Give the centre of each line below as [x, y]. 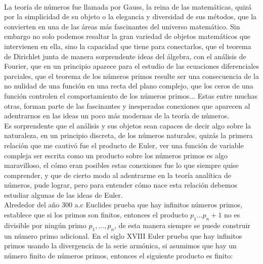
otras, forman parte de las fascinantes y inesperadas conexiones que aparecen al [127, 105]
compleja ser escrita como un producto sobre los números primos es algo [116, 155]
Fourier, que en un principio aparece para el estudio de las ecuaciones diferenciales [131, 66]
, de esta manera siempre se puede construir [182, 225]
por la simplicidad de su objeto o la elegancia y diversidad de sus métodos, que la [130, 16]
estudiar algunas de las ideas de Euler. [63, 194]
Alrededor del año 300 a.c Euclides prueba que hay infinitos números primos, [123, 205]
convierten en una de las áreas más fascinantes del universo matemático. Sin [122, 26]
